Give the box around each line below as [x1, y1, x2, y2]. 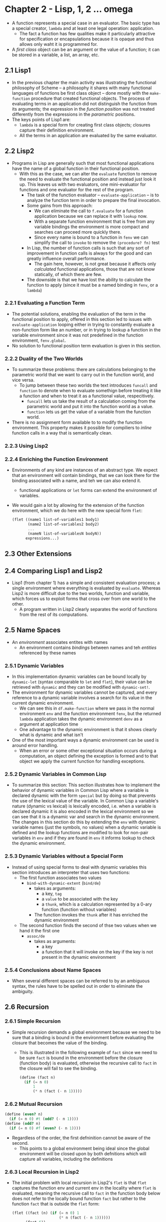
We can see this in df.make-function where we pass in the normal [19, 705, 155, 711]
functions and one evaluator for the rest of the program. [19, 186, 134, 192]
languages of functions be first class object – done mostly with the [11, 90, 149, 96]
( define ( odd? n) [4, 1121, 41, 1126]
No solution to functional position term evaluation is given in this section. [11, 342, 162, 348]
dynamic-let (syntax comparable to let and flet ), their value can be [11, 679, 153, 685]
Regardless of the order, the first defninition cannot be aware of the [11, 1135, 151, 1141]
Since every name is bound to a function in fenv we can [34, 234, 149, 240]
